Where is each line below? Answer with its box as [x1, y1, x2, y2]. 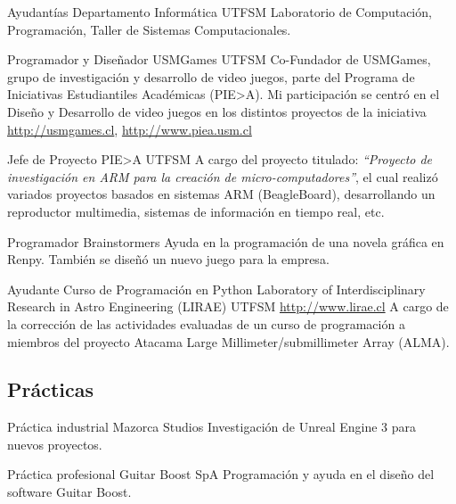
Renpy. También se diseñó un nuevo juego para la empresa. [7, 250, 330, 269]
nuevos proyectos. [7, 434, 102, 453]
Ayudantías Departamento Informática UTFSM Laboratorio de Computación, [7, 3, 432, 21]
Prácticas [7, 376, 94, 403]
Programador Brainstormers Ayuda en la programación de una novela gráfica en [7, 232, 444, 251]
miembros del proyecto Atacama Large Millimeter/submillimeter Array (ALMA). [7, 332, 450, 351]
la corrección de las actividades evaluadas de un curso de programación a [7, 314, 405, 333]
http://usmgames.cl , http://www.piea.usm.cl [7, 120, 252, 138]
